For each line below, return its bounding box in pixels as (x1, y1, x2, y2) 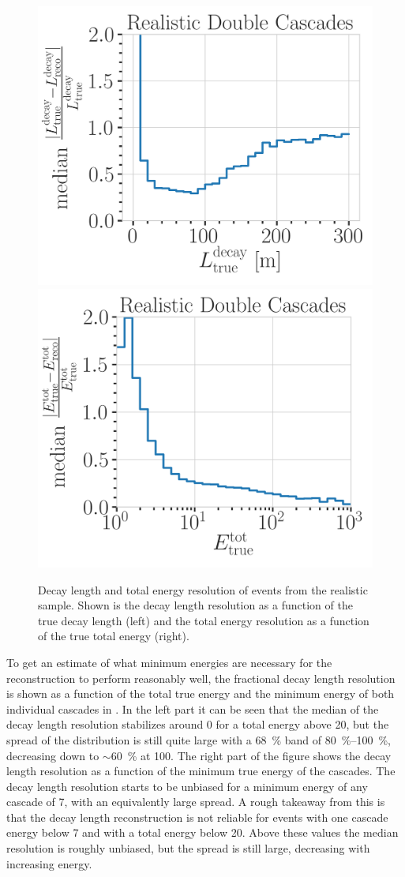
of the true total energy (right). (38, 628, 189, 644)
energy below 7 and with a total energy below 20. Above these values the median (6, 824, 399, 841)
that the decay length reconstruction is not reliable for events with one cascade (6, 808, 388, 825)
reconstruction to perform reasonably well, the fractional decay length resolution (6, 669, 396, 686)
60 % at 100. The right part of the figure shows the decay (111, 747, 392, 763)
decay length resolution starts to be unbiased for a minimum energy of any (6, 778, 368, 794)
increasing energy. (6, 855, 92, 871)
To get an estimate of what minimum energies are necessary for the (6, 654, 332, 670)
